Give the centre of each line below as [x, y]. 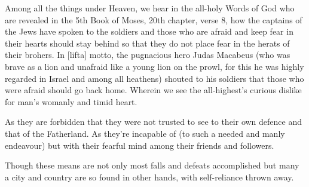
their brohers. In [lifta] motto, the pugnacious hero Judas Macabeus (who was [148, 55]
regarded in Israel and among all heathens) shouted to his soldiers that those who [154, 78]
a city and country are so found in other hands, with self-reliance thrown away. [149, 177]
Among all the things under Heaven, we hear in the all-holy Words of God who [150, 8]
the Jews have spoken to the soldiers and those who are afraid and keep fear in [149, 31]
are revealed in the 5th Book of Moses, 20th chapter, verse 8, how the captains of [154, 19]
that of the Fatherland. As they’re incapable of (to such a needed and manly [145, 133]
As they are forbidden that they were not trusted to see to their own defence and [154, 122]
